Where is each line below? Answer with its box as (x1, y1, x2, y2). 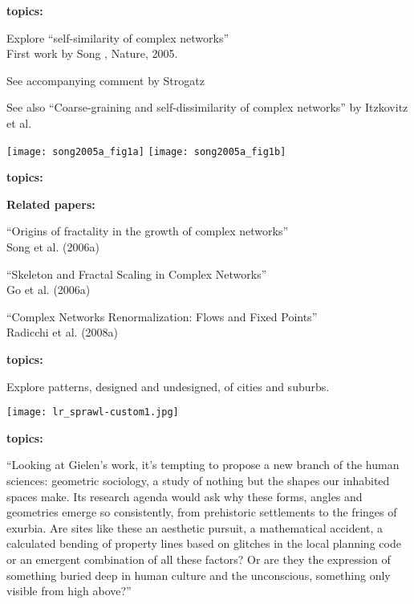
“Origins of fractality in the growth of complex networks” (6, 222, 289, 239)
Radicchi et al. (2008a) (6, 324, 119, 341)
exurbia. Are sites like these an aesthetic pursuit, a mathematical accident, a (6, 519, 384, 536)
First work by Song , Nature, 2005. (6, 45, 178, 62)
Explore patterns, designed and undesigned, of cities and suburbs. (6, 377, 330, 394)
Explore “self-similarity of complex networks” (6, 29, 229, 46)
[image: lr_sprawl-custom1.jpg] (6, 406, 179, 418)
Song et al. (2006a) (6, 239, 99, 255)
